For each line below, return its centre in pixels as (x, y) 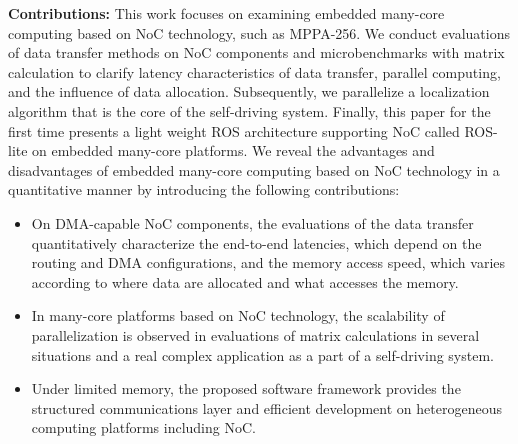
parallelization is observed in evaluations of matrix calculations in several (255, 334)
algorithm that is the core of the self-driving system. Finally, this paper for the (249, 110)
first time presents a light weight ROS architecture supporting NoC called (234, 130)
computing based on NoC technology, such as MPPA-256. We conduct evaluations (259, 32)
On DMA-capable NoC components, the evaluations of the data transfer (252, 222)
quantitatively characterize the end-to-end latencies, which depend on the (256, 242)
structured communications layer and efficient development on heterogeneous (266, 407)
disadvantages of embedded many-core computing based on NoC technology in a (254, 169)
